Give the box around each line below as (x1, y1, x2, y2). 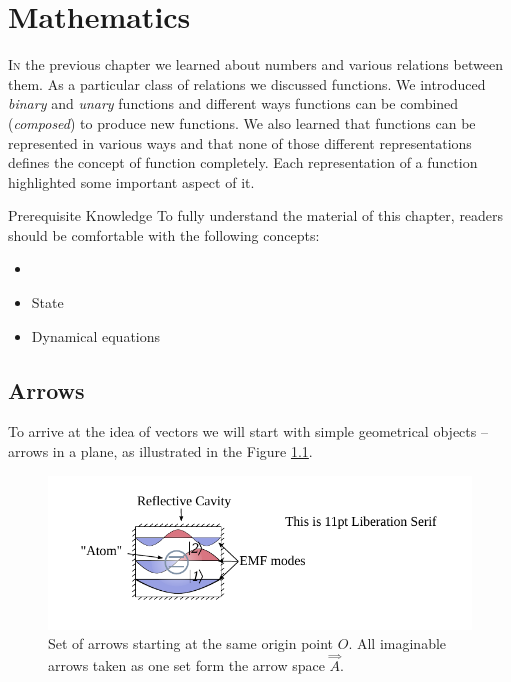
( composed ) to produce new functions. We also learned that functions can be (8, 112, 476, 133)
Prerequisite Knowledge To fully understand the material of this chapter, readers (8, 205, 504, 226)
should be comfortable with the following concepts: (8, 224, 320, 245)
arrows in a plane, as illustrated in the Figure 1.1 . (8, 441, 313, 462)
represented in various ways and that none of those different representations (8, 132, 472, 153)
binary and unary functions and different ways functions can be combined (8, 93, 459, 114)
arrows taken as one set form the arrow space (48, 655, 325, 676)
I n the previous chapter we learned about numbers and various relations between (8, 54, 503, 75)
